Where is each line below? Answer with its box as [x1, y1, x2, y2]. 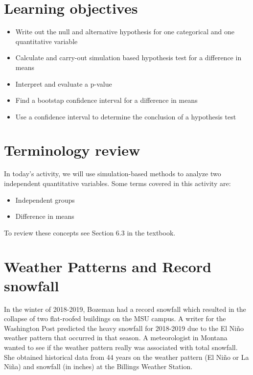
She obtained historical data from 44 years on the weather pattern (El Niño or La [4, 352, 249, 362]
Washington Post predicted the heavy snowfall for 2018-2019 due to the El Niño [4, 323, 244, 333]
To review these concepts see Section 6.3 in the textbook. [4, 227, 176, 237]
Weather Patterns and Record [4, 256, 211, 276]
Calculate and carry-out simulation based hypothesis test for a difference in [15, 52, 242, 63]
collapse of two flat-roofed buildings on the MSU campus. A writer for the [4, 313, 226, 324]
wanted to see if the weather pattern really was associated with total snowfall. [4, 342, 238, 352]
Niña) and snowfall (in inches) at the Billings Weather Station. [4, 361, 193, 372]
